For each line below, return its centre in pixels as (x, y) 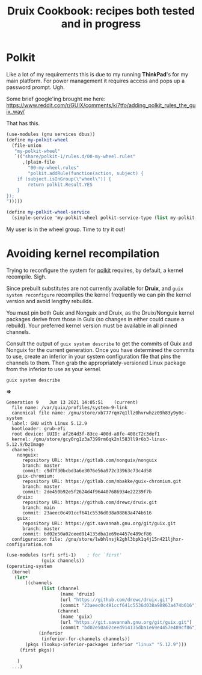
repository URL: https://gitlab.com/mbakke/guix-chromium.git (102, 481)
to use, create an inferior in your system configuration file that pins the (93, 356)
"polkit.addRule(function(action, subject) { (86, 174)
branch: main (38, 508)
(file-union (27, 146)
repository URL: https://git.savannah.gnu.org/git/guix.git (99, 523)
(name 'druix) (78, 594)
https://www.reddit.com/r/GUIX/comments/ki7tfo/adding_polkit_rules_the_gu (101, 105)
